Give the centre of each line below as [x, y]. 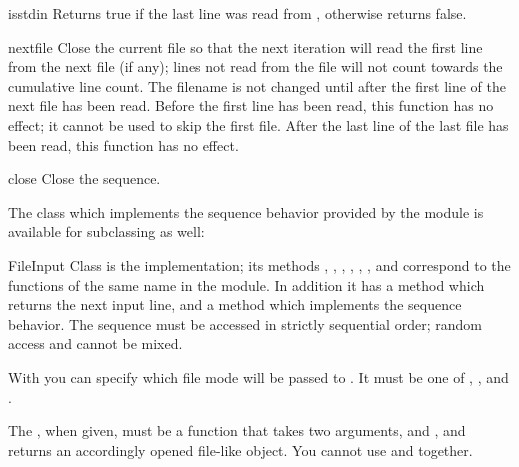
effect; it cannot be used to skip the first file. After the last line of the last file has [258, 124]
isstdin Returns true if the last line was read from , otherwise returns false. [237, 13]
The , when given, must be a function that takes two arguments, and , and [237, 430]
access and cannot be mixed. [95, 343]
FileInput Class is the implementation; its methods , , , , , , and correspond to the [259, 264]
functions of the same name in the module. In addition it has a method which [246, 284]
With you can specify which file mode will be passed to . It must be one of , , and [258, 376]
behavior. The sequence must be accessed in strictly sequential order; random [245, 323]
